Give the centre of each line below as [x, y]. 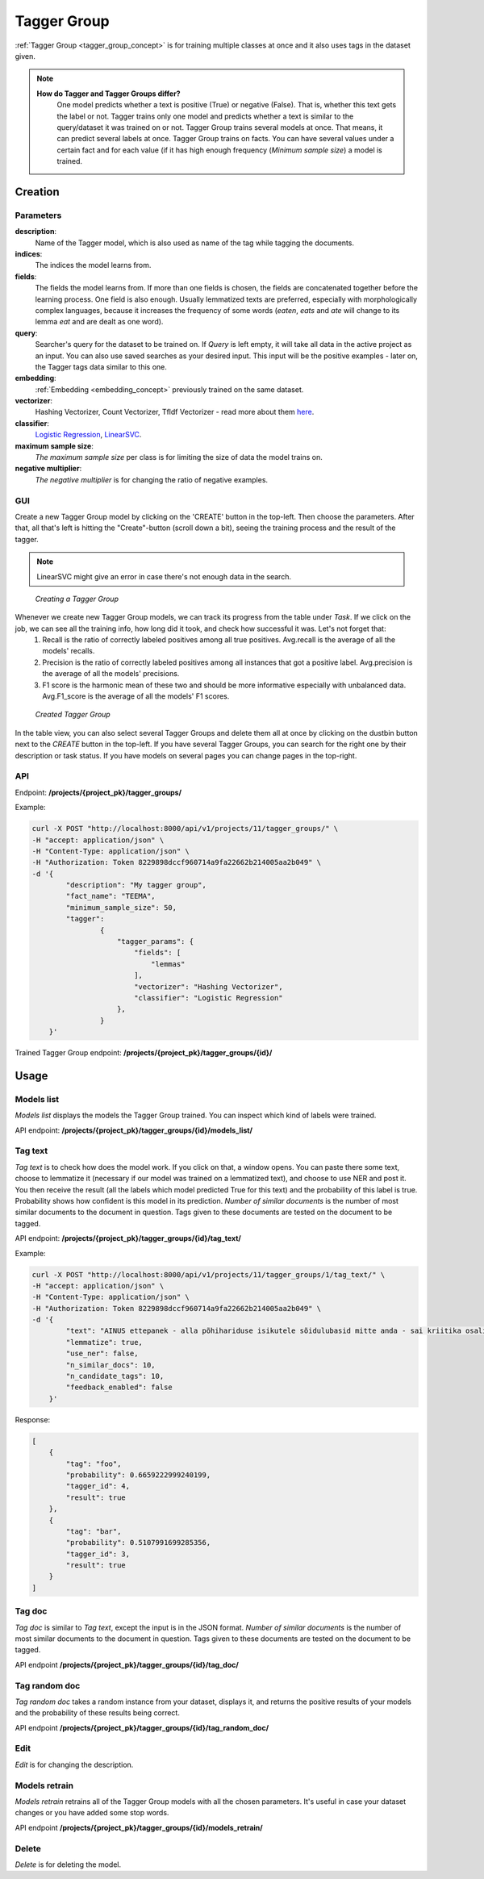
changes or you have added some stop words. [92, 1813]
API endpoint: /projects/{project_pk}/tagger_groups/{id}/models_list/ [134, 1130]
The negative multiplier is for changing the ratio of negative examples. [152, 479]
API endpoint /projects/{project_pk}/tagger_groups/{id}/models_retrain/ [139, 1827]
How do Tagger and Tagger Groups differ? [108, 94]
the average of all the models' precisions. [111, 674]
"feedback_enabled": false [119, 1387]
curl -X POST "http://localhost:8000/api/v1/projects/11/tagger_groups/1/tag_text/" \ [209, 1274]
